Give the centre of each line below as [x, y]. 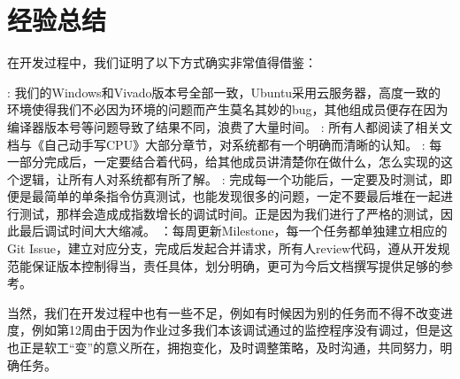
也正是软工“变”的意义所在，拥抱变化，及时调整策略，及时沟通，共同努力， [224, 348]
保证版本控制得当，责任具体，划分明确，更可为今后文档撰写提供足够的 [236, 265]
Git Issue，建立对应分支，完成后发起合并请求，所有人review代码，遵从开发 [222, 248]
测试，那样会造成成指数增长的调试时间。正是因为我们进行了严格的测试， [230, 213]
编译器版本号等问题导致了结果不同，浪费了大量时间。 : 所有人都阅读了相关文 [230, 126]
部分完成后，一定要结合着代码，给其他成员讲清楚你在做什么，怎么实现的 [230, 162]
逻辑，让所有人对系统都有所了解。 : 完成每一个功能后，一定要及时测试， [230, 178]
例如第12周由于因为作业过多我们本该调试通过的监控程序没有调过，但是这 [242, 330]
